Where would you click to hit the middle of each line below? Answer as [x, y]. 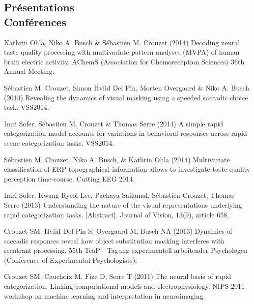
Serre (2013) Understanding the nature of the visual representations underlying [123, 204]
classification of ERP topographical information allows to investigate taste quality [127, 169]
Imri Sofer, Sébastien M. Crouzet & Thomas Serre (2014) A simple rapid [114, 123]
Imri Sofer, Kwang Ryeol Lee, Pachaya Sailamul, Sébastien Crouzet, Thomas [119, 195]
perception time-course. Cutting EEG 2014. [70, 178]
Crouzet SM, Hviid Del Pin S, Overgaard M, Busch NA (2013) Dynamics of [118, 231]
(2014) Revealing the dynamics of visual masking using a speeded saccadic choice [126, 97]
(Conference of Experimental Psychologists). [71, 259]
